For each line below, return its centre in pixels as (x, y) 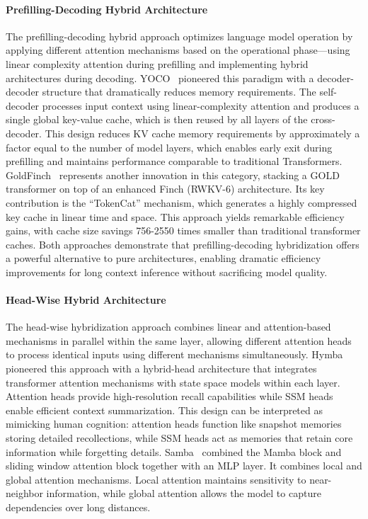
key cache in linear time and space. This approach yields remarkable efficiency (175, 216)
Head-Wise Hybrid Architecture (86, 300)
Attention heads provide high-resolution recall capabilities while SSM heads (169, 396)
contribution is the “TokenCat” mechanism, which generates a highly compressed (182, 202)
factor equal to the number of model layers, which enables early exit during (169, 147)
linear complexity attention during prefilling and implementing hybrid (157, 63)
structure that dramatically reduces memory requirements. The (179, 92)
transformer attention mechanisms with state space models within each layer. (173, 382)
